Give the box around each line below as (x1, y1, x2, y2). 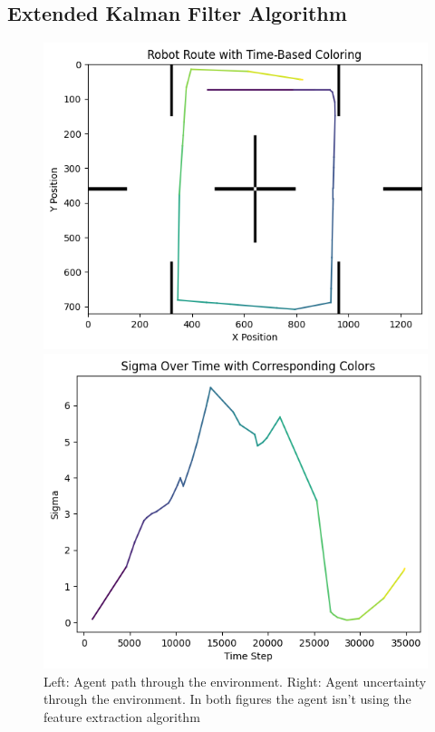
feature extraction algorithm (43, 708, 200, 727)
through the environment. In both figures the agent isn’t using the (43, 689, 411, 708)
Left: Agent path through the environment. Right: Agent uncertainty (43, 671, 427, 690)
